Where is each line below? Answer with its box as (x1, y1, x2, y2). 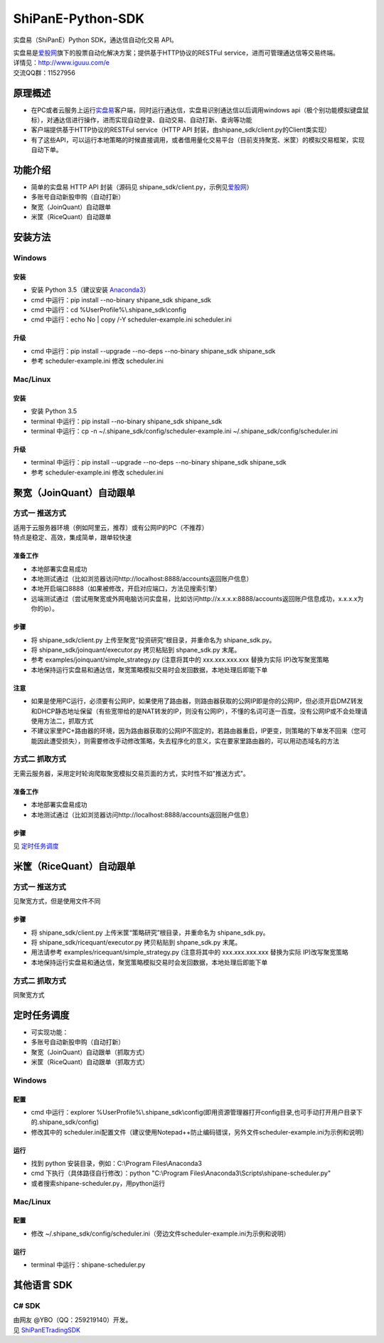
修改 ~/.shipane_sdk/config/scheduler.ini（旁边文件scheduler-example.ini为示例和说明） (31, 1229, 290, 1238)
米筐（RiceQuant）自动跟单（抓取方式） (31, 1057, 149, 1066)
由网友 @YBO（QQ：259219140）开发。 (13, 1316, 132, 1325)
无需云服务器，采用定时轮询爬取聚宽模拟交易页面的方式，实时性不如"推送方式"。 (13, 769, 250, 777)
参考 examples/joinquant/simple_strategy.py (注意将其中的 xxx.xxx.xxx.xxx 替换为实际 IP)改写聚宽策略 (31, 655, 329, 664)
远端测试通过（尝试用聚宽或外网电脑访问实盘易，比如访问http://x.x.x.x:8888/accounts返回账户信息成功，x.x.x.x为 (31, 594, 364, 603)
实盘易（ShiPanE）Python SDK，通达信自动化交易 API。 (13, 36, 178, 44)
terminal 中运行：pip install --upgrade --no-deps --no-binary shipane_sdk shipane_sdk (31, 458, 287, 467)
